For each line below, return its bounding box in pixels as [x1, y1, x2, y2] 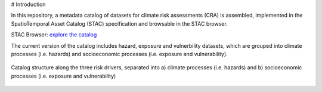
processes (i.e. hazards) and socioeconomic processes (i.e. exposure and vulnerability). [11, 50, 228, 57]
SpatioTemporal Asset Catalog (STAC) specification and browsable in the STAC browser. [11, 20, 228, 27]
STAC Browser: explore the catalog [11, 31, 97, 38]
